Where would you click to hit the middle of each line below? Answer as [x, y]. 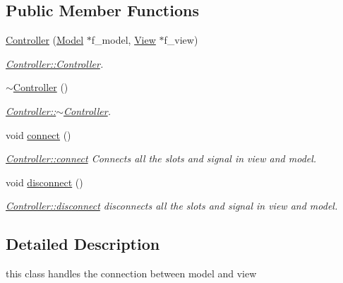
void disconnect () [44, 182]
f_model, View [124, 40]
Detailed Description [83, 244]
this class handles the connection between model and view [131, 273]
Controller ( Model [45, 40]
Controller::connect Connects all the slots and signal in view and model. [161, 158]
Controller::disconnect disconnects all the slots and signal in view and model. [172, 206]
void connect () [38, 134]
